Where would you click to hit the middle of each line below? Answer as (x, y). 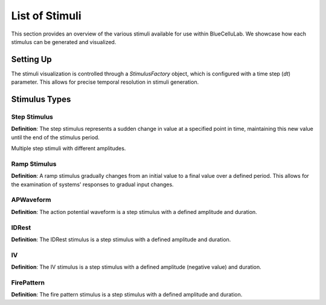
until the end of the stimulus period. (55, 137)
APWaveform (31, 200)
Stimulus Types (41, 99)
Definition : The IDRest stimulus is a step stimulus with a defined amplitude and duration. (121, 239)
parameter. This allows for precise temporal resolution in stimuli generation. (105, 82)
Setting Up (32, 59)
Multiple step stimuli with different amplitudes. (69, 148)
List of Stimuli (46, 16)
